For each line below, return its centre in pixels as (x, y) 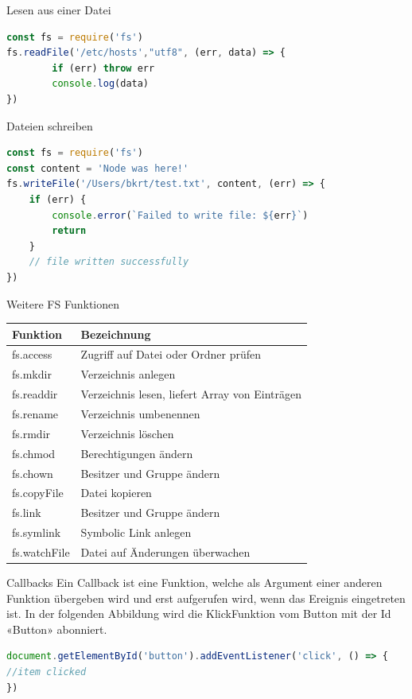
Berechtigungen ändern (137, 453)
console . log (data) (101, 84)
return (69, 231)
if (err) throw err (103, 68)
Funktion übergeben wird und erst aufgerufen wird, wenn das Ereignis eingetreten (206, 598)
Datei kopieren (116, 493)
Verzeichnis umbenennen (140, 413)
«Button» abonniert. (57, 629)
